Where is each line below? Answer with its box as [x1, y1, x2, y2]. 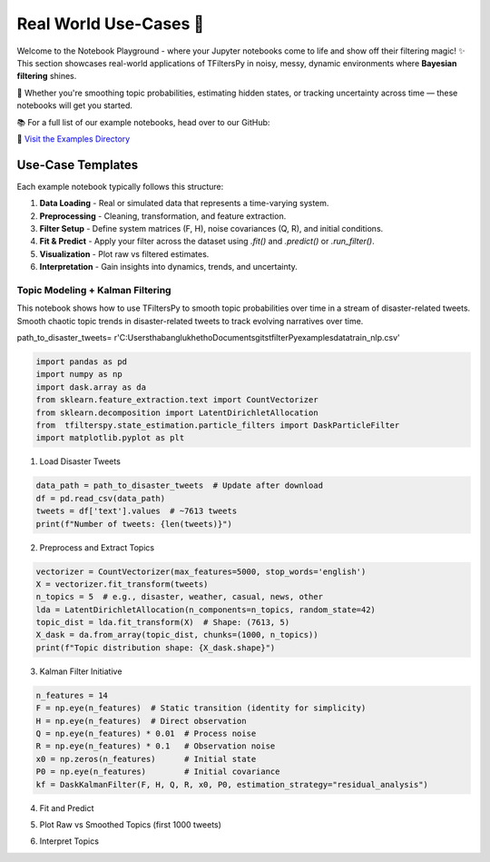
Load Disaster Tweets [39, 456, 122, 467]
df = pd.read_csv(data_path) [35, 493, 166, 503]
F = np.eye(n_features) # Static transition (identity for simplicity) [35, 703, 367, 713]
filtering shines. [16, 71, 77, 82]
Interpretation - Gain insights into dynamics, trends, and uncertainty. [39, 262, 299, 272]
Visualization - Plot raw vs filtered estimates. [39, 248, 210, 259]
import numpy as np [35, 369, 122, 380]
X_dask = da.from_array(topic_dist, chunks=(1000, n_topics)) [35, 629, 318, 640]
